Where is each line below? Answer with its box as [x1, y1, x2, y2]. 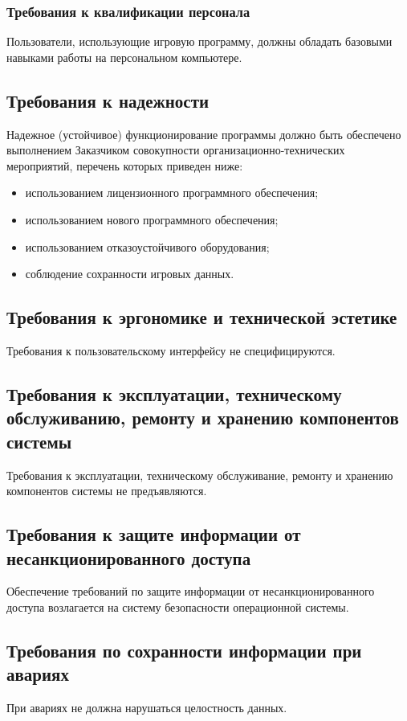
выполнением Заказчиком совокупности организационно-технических [6, 141, 345, 158]
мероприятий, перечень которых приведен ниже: [6, 157, 243, 174]
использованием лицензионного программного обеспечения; [25, 184, 319, 201]
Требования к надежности [6, 88, 210, 113]
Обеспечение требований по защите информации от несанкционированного [6, 583, 375, 600]
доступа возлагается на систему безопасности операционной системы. [6, 598, 349, 615]
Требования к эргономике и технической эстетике [6, 305, 397, 330]
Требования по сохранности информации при [6, 637, 362, 662]
